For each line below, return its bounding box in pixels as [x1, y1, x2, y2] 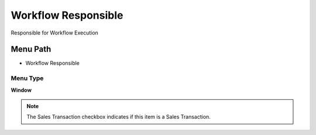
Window [11, 86, 32, 94]
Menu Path [11, 44, 51, 54]
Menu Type [11, 74, 44, 82]
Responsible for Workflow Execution [11, 29, 99, 36]
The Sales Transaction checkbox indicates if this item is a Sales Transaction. [26, 113, 211, 120]
